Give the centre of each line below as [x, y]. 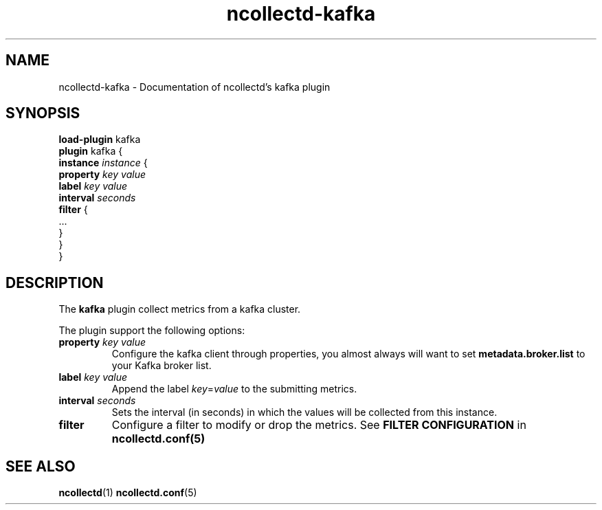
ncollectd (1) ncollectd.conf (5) [128, 493]
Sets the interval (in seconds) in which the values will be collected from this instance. [304, 412]
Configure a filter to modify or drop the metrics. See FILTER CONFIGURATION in [319, 425]
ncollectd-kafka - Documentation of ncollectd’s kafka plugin [194, 87]
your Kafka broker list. [161, 366]
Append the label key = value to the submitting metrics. [234, 389]
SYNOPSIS [43, 113]
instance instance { [103, 163]
